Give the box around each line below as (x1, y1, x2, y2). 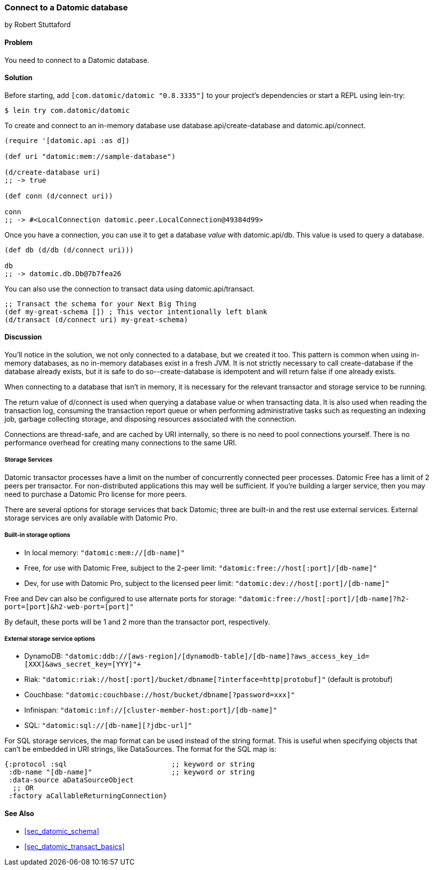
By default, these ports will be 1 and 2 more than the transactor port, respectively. (4, 617, 270, 626)
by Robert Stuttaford (4, 20, 71, 29)
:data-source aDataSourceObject (8, 776, 134, 784)
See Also (4, 809, 34, 818)
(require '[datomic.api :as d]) (4, 136, 130, 145)
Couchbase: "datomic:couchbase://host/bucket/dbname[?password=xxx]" (24, 690, 295, 699)
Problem (4, 38, 33, 47)
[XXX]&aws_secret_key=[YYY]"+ (24, 660, 142, 669)
